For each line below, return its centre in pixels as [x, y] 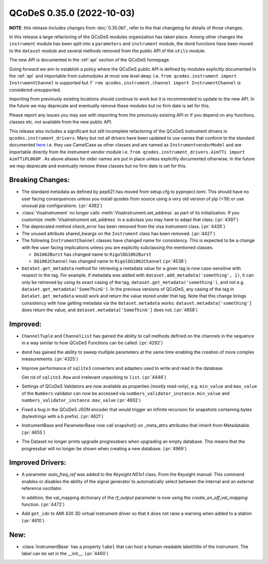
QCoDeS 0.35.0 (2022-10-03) [72, 13]
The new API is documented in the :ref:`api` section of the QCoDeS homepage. [90, 60]
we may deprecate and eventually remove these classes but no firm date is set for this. [98, 166]
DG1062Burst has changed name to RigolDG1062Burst [93, 254]
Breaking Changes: [39, 180]
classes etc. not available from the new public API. [61, 122]
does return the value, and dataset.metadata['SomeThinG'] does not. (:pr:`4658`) [110, 310]
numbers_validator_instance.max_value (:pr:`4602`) [81, 400]
